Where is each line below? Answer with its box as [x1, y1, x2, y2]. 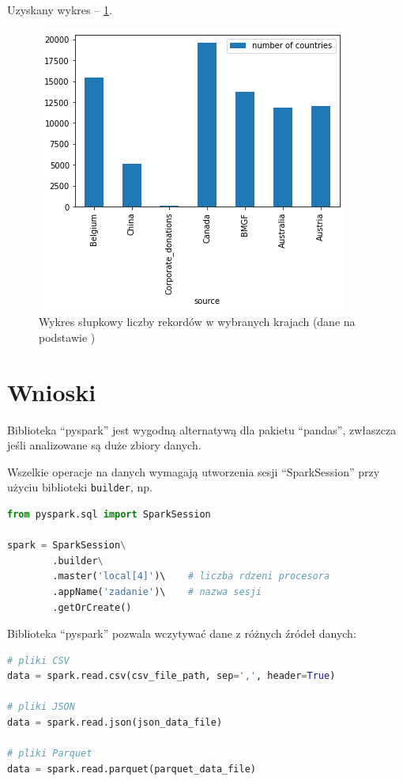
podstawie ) [39, 328, 96, 345]
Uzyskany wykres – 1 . [7, 2, 112, 17]
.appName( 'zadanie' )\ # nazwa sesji [52, 586, 262, 597]
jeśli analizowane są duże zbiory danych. [7, 437, 201, 453]
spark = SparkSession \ [7, 540, 126, 552]
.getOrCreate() [52, 601, 132, 613]
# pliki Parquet [7, 748, 92, 760]
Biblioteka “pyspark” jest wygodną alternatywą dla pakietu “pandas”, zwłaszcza [7, 421, 397, 438]
